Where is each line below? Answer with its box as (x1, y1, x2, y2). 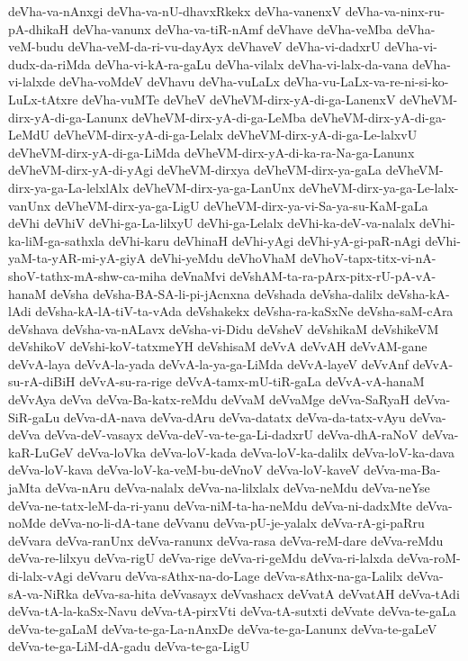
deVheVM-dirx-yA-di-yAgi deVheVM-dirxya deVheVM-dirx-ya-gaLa (8, 160, 382, 179)
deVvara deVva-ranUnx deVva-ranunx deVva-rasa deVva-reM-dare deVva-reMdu (8, 530, 444, 549)
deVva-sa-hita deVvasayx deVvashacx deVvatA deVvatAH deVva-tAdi (82, 584, 460, 602)
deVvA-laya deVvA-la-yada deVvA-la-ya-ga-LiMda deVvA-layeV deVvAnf (8, 354, 409, 373)
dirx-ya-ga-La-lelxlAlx (8, 177, 130, 196)
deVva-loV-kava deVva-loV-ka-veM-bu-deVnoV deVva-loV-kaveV (8, 460, 360, 479)
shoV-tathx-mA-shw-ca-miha (8, 266, 166, 285)
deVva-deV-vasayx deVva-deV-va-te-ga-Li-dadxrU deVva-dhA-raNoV (44, 425, 418, 444)
